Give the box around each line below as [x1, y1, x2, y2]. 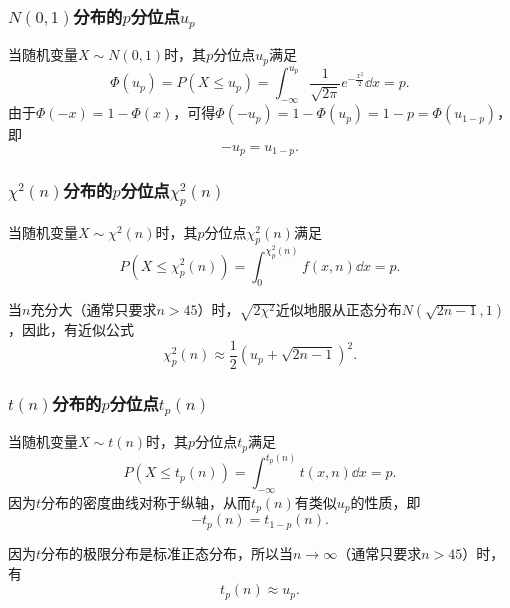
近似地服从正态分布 [275, 299, 402, 320]
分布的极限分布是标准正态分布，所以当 [41, 542, 294, 563]
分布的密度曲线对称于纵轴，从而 [41, 492, 252, 512]
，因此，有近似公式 [8, 319, 134, 340]
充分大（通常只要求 [30, 299, 157, 320]
